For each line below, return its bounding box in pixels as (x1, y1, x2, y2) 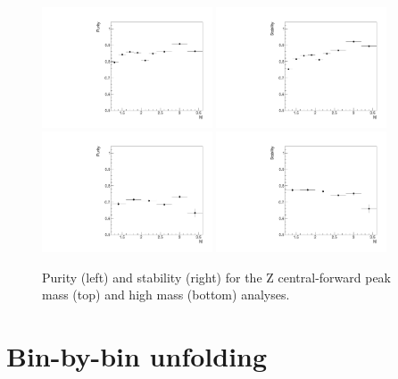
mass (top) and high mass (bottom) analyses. (42, 285, 290, 304)
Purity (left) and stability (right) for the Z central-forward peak (42, 267, 392, 286)
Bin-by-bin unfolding (6, 338, 268, 375)
